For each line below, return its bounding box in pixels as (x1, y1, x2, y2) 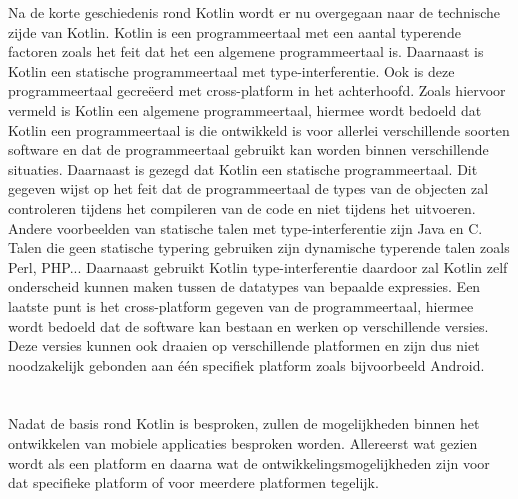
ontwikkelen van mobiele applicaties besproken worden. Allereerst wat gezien (8, 433, 478, 454)
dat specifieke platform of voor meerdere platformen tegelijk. (8, 472, 379, 493)
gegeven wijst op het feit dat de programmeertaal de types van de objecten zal (8, 178, 489, 199)
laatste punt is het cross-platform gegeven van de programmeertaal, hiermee (8, 295, 474, 316)
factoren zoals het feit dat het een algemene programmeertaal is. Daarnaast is (8, 41, 484, 62)
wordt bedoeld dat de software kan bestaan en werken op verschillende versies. (8, 315, 489, 336)
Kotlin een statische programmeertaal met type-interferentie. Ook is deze (8, 60, 455, 81)
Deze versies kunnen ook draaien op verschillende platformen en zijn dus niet (8, 335, 480, 356)
